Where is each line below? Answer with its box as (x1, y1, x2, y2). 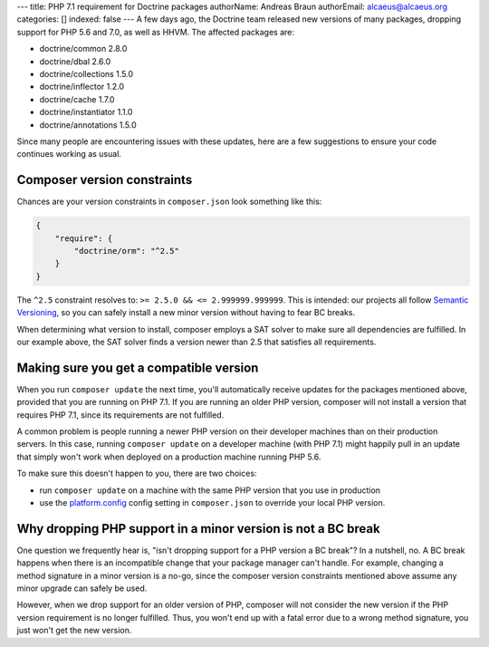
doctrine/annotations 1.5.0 (39, 119, 138, 130)
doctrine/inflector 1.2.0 (39, 82, 125, 92)
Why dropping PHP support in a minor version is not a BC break (16, 521, 380, 536)
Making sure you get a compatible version (16, 360, 259, 375)
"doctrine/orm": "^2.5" (73, 246, 180, 256)
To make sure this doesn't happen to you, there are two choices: (16, 468, 257, 479)
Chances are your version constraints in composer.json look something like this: (16, 196, 322, 208)
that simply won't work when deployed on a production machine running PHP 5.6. (16, 451, 321, 462)
